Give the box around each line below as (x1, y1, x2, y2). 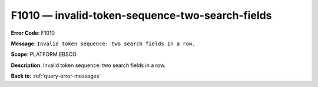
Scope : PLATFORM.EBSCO (11, 51, 77, 58)
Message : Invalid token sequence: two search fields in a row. (11, 40, 196, 47)
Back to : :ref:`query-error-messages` (11, 72, 101, 79)
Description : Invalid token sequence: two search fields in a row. (11, 62, 166, 69)
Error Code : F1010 (11, 29, 55, 36)
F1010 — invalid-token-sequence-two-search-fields (11, 9, 272, 22)
